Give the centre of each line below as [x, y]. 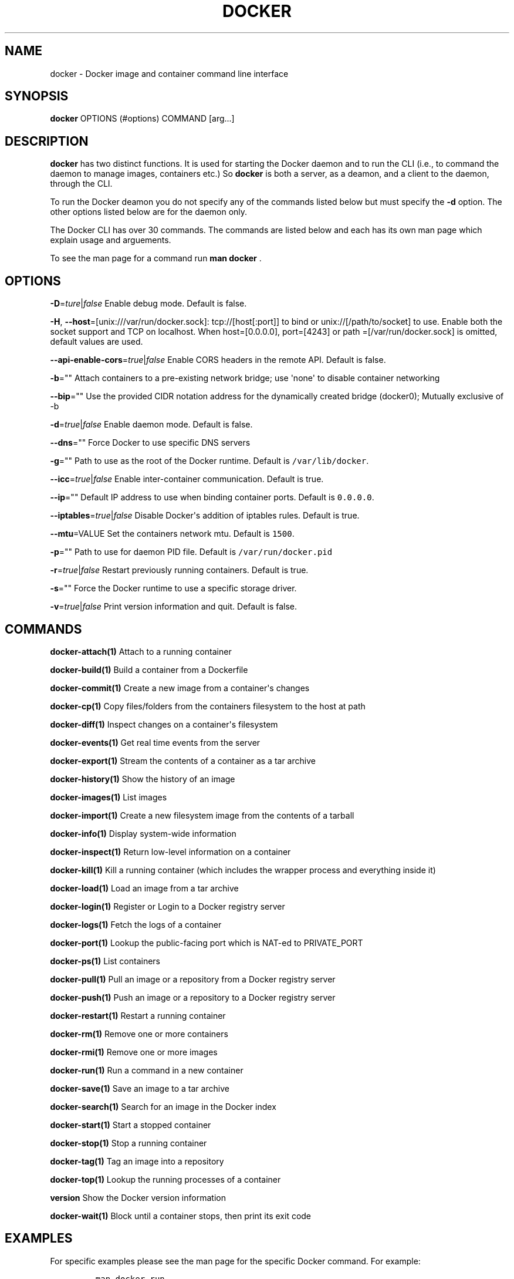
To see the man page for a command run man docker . [156, 258]
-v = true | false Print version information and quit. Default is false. [174, 607]
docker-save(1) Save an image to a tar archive [140, 1088]
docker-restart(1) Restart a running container [138, 1015]
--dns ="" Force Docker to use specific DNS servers [150, 443]
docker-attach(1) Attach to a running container [141, 651]
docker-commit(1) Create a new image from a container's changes [180, 688]
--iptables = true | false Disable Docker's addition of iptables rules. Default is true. [205, 516]
